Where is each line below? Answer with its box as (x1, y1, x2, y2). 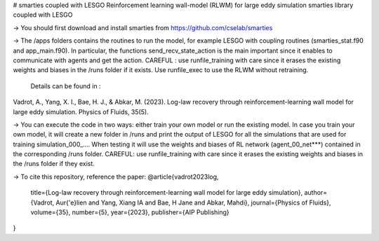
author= (304, 188, 328, 197)
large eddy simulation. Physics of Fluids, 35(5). (13, 107, 149, 116)
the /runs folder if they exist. (13, 160, 95, 168)
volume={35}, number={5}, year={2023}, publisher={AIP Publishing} (30, 208, 230, 216)
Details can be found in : (30, 81, 101, 90)
